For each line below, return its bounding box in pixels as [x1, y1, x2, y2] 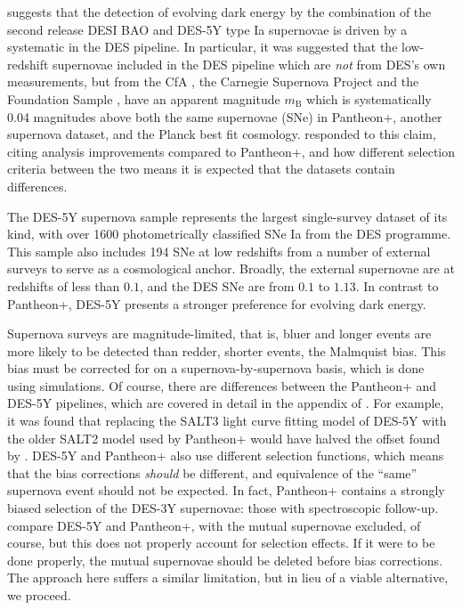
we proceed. [7, 586, 71, 604]
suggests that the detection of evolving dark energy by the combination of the [7, 3, 432, 20]
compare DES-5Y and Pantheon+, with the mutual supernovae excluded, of [7, 516, 421, 534]
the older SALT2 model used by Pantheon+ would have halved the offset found [7, 428, 441, 447]
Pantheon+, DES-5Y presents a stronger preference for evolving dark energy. [7, 294, 426, 313]
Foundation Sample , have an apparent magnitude [7, 89, 280, 108]
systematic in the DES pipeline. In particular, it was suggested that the [7, 37, 398, 56]
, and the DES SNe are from [139, 276, 295, 295]
